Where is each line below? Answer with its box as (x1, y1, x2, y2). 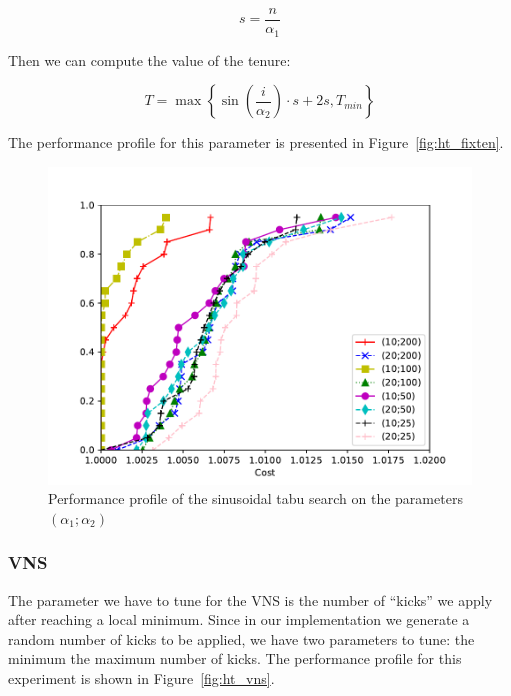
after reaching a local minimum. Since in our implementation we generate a (8, 609, 470, 630)
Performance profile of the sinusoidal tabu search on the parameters (48, 488, 463, 509)
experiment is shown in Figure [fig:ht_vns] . (8, 668, 275, 689)
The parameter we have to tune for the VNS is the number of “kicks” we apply (8, 589, 493, 610)
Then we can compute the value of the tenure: (8, 49, 291, 70)
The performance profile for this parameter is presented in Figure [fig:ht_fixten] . (8, 132, 504, 153)
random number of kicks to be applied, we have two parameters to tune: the (8, 628, 475, 649)
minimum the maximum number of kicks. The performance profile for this (8, 648, 462, 669)
